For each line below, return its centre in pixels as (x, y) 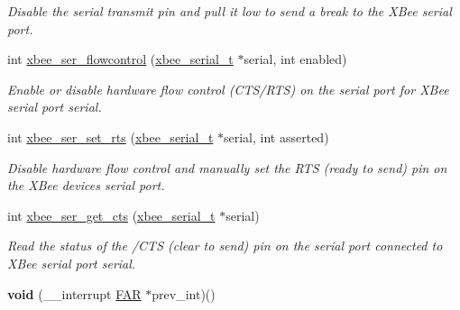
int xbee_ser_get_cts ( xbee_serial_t (111, 215)
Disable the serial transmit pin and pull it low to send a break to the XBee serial (230, 11)
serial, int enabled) (295, 59)
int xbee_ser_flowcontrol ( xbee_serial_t (120, 59)
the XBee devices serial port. (86, 185)
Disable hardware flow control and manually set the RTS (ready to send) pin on (227, 167)
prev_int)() (184, 293)
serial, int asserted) (276, 137)
